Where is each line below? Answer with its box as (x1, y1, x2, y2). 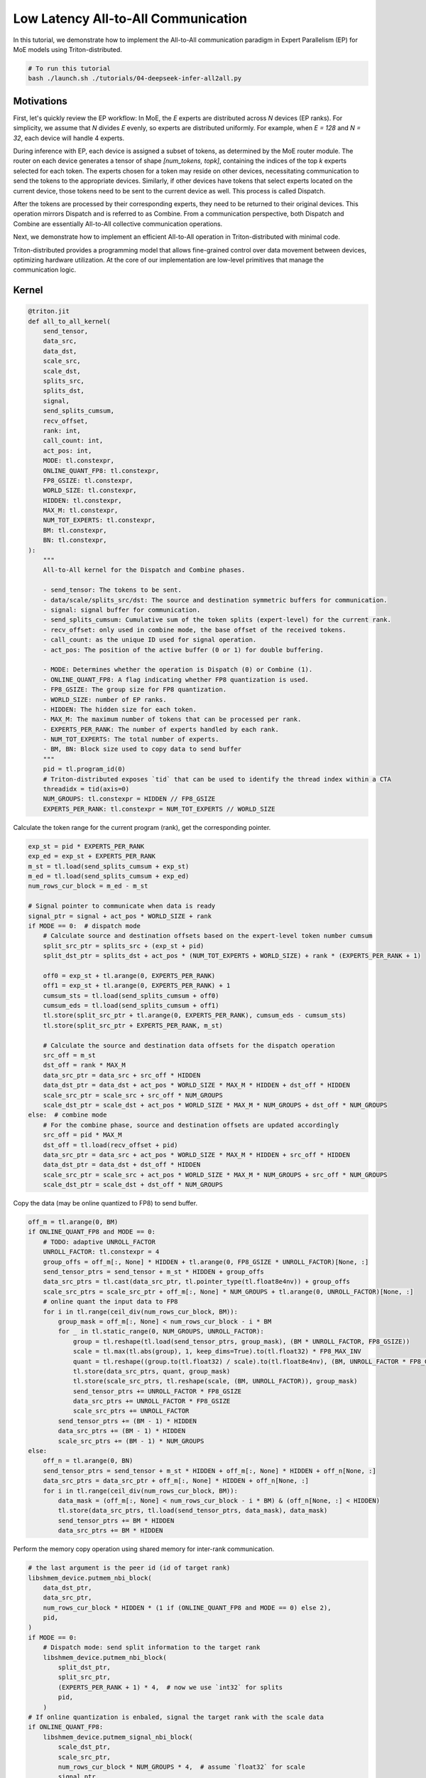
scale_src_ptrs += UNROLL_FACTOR (72, 1407, 190, 1415)
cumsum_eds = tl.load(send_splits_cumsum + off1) (43, 1001, 219, 1010)
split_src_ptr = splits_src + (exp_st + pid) (43, 942, 204, 949)
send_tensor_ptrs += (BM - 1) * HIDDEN (58, 1417, 197, 1425)
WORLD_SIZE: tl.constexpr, (43, 486, 138, 494)
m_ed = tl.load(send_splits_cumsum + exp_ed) (28, 872, 190, 880)
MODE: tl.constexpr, (43, 457, 115, 465)
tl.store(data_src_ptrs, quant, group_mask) (72, 1367, 231, 1375)
